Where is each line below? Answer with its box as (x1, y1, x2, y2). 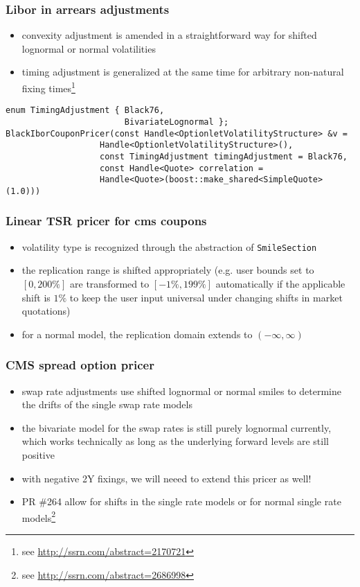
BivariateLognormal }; (124, 116, 229, 127)
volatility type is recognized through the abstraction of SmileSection (21, 239, 317, 254)
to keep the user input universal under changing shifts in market (69, 290, 343, 304)
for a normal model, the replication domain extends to (21, 326, 253, 341)
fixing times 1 (21, 79, 75, 95)
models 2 (21, 508, 56, 525)
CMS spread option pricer (6, 356, 154, 374)
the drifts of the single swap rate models (21, 397, 192, 412)
